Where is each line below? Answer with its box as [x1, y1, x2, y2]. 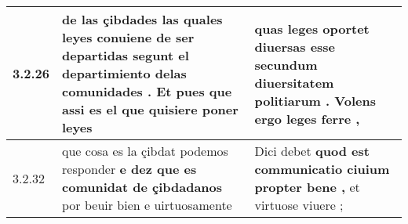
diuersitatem [254, 73, 334, 92]
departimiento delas [62, 64, 187, 82]
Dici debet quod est [254, 142, 370, 160]
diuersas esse [254, 37, 336, 56]
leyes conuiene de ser [62, 28, 195, 46]
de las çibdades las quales [62, 10, 223, 28]
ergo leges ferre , [254, 109, 360, 128]
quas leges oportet [254, 19, 370, 38]
